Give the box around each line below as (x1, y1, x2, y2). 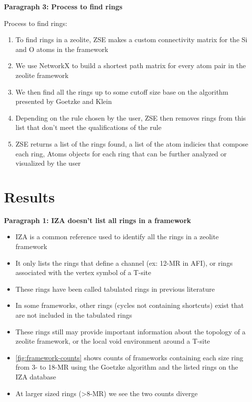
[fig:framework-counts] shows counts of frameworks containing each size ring (15, 352, 243, 362)
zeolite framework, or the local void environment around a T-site (15, 336, 210, 346)
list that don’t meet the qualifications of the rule (15, 122, 162, 132)
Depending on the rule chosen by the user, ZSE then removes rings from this (15, 112, 246, 123)
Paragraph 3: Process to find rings (4, 1, 123, 11)
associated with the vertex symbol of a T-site (15, 267, 151, 277)
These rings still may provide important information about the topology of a (15, 326, 246, 336)
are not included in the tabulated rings (15, 310, 132, 320)
